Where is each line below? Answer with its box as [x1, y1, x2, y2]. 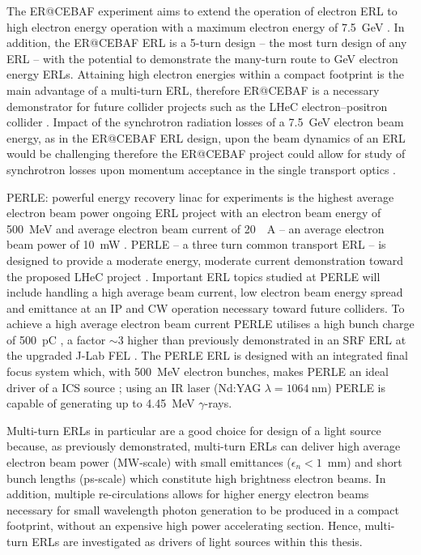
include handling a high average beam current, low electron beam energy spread [6, 284, 403, 301]
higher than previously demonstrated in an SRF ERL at [127, 331, 406, 348]
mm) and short [327, 454, 402, 471]
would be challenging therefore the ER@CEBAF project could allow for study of [6, 145, 406, 162]
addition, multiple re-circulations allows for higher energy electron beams [6, 485, 369, 502]
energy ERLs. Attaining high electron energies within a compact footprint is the [6, 66, 404, 83]
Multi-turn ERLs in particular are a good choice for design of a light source [6, 421, 381, 438]
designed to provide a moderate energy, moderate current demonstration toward [6, 251, 404, 268]
